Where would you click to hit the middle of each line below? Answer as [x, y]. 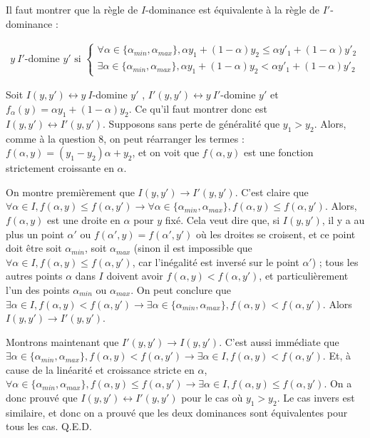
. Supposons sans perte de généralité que [191, 123]
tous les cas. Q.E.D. [49, 426]
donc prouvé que [42, 398]
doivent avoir [135, 276]
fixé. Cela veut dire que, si [222, 219]
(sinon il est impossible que [193, 248]
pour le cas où [212, 398]
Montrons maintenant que [62, 341]
